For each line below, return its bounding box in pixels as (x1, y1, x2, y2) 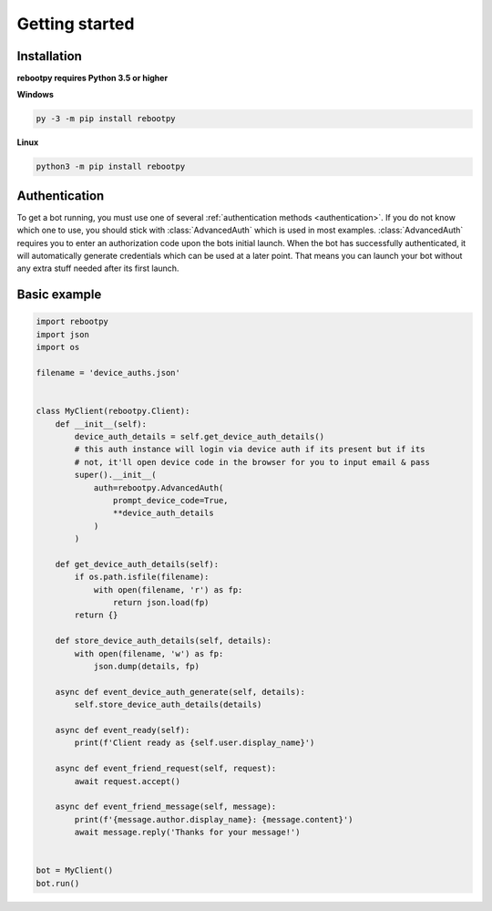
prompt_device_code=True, (112, 495, 229, 505)
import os (36, 342, 80, 353)
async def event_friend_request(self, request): (55, 763, 277, 774)
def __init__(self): (55, 419, 148, 429)
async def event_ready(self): (55, 725, 190, 735)
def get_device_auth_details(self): (55, 559, 219, 569)
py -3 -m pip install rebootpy (36, 114, 177, 124)
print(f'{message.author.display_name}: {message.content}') (74, 814, 354, 824)
